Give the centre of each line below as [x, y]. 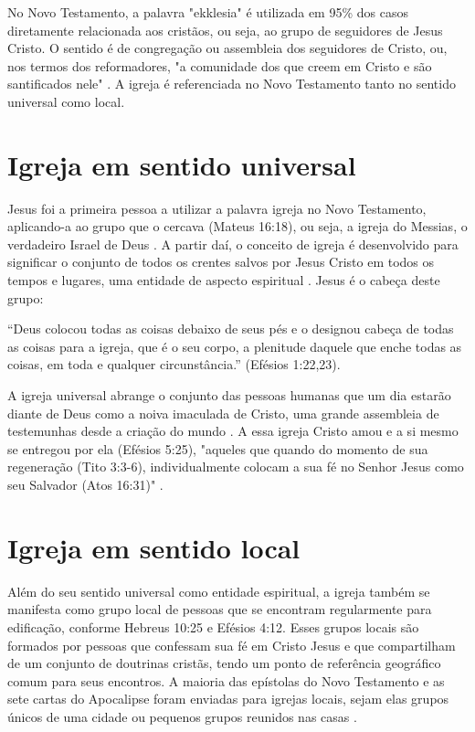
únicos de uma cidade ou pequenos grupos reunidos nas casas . [182, 716]
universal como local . [66, 101]
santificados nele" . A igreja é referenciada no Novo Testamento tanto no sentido [232, 84]
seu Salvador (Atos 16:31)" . [85, 484]
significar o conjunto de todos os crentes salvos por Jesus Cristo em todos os [221, 262]
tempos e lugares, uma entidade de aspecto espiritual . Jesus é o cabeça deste [224, 280]
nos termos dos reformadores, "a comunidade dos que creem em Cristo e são [220, 65]
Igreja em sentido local [154, 547]
